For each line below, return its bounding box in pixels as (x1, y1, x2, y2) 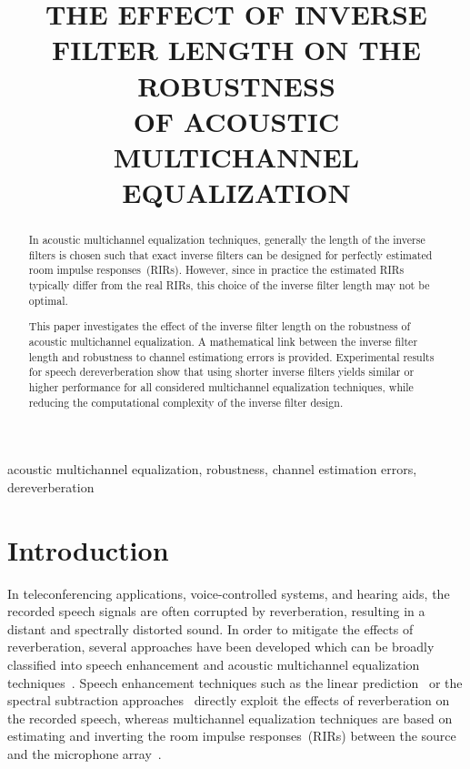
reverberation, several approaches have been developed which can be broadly (7, 637, 435, 656)
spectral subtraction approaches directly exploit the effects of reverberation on (7, 691, 450, 710)
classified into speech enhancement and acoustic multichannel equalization (7, 654, 420, 673)
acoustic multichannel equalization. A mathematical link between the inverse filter (28, 333, 418, 349)
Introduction (7, 531, 169, 568)
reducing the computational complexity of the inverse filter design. (28, 394, 344, 410)
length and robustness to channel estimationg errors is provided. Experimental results (28, 349, 435, 364)
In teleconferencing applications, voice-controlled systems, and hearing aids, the (7, 583, 450, 602)
